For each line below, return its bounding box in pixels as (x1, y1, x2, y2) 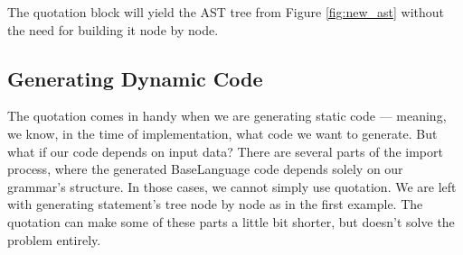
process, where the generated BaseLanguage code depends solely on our (7, 159, 403, 178)
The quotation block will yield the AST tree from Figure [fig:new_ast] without (7, 3, 445, 21)
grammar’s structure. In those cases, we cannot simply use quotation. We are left (7, 177, 457, 196)
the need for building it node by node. (7, 20, 219, 39)
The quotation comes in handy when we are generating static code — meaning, (7, 106, 447, 125)
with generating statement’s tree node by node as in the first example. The (7, 195, 423, 214)
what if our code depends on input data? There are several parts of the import (7, 141, 443, 160)
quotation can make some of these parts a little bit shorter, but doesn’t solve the (7, 212, 455, 231)
